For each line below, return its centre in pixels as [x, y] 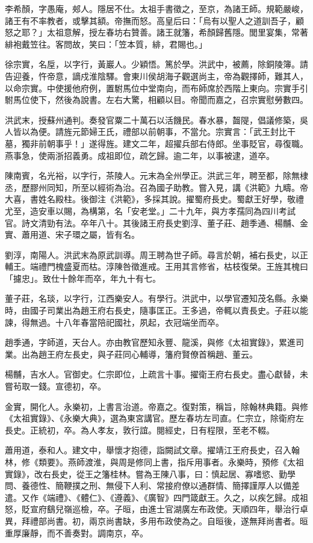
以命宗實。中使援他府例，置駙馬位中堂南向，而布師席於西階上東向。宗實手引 [156, 88]
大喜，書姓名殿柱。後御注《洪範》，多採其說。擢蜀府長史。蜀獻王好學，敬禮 [154, 199]
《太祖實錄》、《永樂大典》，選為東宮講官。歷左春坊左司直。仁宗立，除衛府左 [154, 418]
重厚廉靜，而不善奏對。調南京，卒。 [76, 532]
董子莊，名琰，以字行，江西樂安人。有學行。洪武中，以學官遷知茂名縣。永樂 [156, 298]
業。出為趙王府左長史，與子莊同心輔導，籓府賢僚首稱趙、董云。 [131, 354]
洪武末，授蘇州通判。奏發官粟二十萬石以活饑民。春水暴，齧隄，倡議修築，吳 [156, 119]
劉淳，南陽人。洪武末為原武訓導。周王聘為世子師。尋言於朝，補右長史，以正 [156, 254]
